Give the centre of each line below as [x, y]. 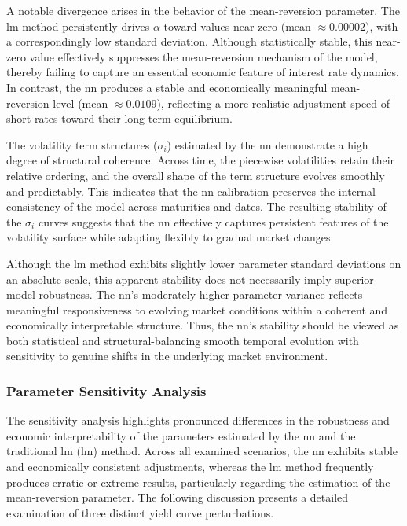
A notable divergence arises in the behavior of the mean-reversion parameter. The [203, 10]
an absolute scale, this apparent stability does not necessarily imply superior [190, 279]
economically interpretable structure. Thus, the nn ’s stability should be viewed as [203, 325]
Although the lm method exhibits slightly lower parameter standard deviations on [204, 263]
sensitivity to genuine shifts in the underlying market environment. [167, 356]
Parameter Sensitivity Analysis [106, 390]
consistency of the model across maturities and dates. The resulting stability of [196, 206]
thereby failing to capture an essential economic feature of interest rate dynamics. [203, 72]
